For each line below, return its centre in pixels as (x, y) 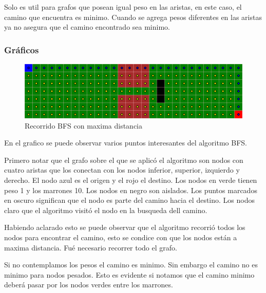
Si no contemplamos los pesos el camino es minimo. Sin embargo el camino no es (131, 265)
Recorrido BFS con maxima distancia (84, 125)
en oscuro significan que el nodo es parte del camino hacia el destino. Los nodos (129, 200)
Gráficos (22, 49)
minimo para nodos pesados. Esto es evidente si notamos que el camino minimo (129, 274)
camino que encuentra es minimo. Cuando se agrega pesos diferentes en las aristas (133, 17)
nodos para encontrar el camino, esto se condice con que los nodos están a (121, 237)
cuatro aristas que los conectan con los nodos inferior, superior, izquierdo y (122, 170)
